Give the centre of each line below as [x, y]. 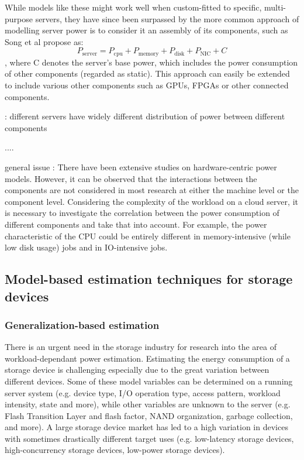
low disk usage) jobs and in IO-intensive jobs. [86, 247]
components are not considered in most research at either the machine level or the [152, 190]
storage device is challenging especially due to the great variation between [137, 370]
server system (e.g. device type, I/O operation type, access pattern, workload [143, 392]
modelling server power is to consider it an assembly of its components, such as [146, 30]
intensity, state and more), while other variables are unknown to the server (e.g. [148, 404]
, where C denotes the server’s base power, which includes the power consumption [151, 62]
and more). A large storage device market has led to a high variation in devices [146, 427]
